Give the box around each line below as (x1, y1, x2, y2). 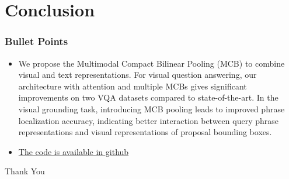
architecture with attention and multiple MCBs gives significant (18, 80, 247, 92)
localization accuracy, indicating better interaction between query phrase (18, 114, 278, 126)
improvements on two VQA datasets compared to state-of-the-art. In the (18, 91, 278, 104)
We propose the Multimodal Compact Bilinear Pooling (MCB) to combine (18, 57, 285, 69)
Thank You (5, 165, 45, 177)
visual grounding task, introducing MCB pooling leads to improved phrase (18, 102, 285, 115)
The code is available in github (18, 145, 129, 157)
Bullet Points (5, 34, 68, 49)
